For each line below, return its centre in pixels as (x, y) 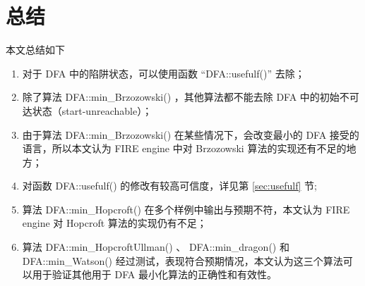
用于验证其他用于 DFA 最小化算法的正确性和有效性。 (154, 274)
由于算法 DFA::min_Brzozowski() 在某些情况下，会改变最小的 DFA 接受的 (191, 134)
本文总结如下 (35, 50)
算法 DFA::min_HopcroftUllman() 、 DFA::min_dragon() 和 (156, 247)
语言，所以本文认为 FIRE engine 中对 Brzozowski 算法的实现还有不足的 (184, 148)
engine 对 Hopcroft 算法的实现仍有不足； (114, 223)
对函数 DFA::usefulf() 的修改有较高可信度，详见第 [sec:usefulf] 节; (169, 186)
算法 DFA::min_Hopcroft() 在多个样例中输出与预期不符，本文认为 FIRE (186, 209)
